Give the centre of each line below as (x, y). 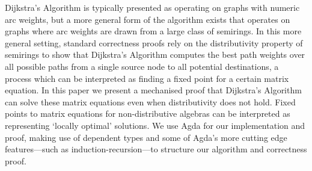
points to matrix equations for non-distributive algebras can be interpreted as (148, 113)
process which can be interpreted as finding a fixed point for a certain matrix (147, 78)
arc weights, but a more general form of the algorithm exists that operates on (148, 19)
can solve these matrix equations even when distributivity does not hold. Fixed (150, 101)
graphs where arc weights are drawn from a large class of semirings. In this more (153, 31)
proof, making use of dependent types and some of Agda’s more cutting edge (146, 137)
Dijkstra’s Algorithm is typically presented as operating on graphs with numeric (152, 7)
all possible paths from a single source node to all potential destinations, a (142, 66)
